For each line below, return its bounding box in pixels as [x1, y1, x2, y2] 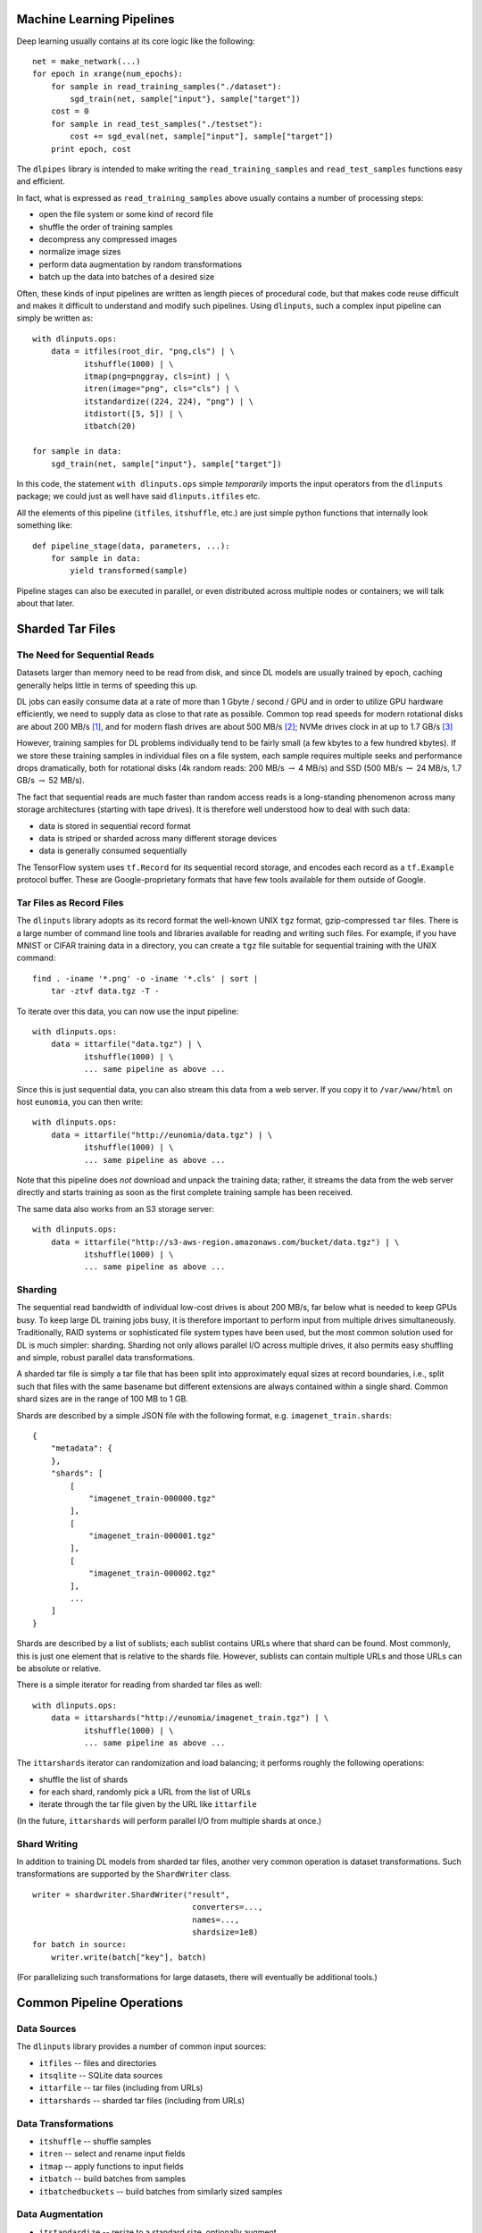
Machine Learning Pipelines [16, 12, 175, 27]
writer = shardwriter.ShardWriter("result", [32, 1889, 231, 1900]
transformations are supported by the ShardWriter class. [16, 1869, 232, 1879]
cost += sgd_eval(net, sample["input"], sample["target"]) [70, 131, 334, 142]
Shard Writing [16, 1837, 79, 1850]
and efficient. [16, 176, 66, 187]
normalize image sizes [38, 247, 121, 257]
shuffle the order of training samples [38, 222, 173, 232]
